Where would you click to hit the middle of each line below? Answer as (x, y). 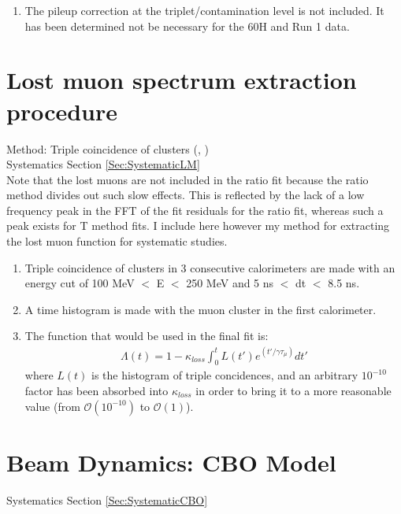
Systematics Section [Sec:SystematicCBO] (107, 499)
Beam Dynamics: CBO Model (171, 462)
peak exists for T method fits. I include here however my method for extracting (198, 226)
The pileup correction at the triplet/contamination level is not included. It (204, 10)
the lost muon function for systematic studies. (117, 241)
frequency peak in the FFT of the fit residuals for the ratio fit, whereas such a (195, 210)
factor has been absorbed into (97, 390)
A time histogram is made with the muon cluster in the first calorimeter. (200, 309)
